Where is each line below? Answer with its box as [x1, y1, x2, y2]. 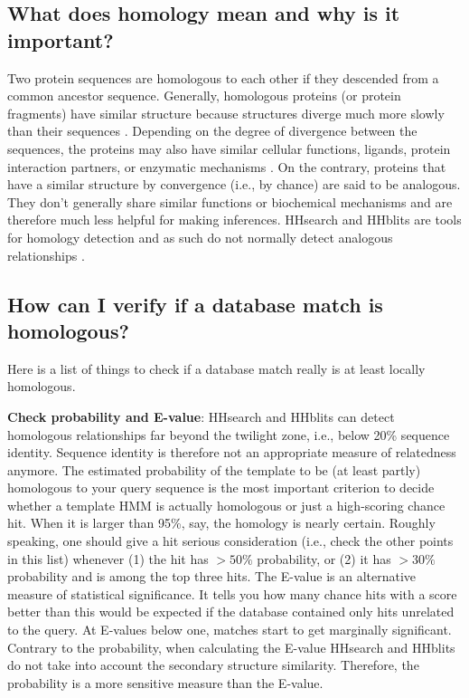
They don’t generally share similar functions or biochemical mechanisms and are [7, 192, 453, 211]
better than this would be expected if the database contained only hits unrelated [7, 602, 455, 621]
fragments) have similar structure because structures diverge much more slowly [7, 103, 445, 122]
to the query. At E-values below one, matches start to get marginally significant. [7, 620, 452, 639]
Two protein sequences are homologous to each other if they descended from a [7, 68, 439, 87]
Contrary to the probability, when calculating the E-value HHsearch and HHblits [7, 637, 455, 656]
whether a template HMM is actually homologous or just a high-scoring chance [7, 495, 446, 514]
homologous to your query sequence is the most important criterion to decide [7, 478, 435, 497]
